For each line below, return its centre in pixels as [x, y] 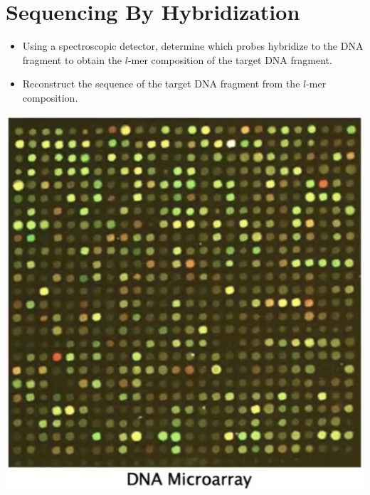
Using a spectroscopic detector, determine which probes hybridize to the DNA [193, 46]
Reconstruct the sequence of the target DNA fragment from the [161, 84]
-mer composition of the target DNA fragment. [230, 59]
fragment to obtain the [72, 59]
